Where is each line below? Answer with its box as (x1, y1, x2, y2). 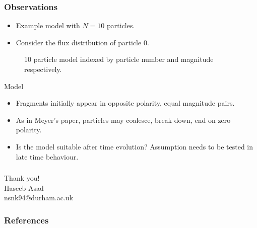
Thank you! (4, 173, 40, 183)
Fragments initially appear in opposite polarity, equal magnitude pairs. (16, 98, 235, 108)
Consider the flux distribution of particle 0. (16, 37, 149, 47)
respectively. (24, 64, 62, 74)
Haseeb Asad (4, 182, 44, 193)
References (4, 213, 49, 226)
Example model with (16, 20, 80, 31)
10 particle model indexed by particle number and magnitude (24, 54, 214, 64)
